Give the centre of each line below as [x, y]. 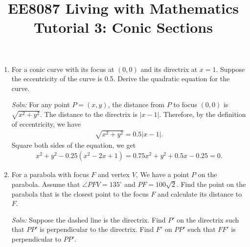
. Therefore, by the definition [203, 114]
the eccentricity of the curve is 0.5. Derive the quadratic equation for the [121, 79]
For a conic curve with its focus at [63, 69]
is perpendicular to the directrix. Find [97, 229]
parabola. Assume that [46, 184]
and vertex [114, 174]
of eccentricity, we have [46, 123]
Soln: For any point [41, 104]
